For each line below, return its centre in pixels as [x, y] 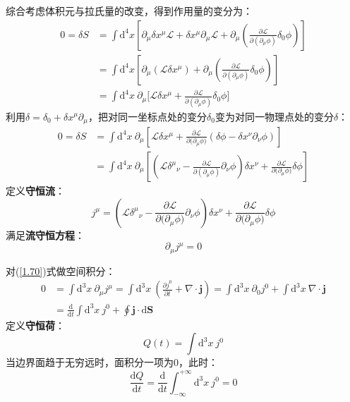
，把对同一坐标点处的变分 [147, 116]
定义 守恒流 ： [35, 191]
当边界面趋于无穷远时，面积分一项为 [90, 362]
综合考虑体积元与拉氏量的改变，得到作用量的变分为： [129, 11]
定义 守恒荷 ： [35, 325]
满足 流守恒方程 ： [45, 234]
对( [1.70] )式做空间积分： [61, 270]
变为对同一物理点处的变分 [274, 116]
